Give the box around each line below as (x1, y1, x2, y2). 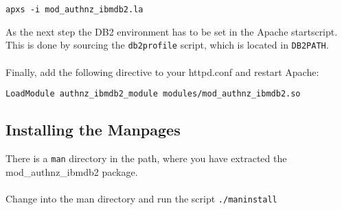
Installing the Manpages (5, 119, 181, 140)
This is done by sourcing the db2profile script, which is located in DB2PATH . (5, 38, 329, 52)
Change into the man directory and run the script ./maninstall (5, 191, 277, 205)
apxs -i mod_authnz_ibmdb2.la (5, 5, 144, 14)
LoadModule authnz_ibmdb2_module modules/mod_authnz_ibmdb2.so (5, 89, 301, 99)
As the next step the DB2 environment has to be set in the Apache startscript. (5, 24, 338, 38)
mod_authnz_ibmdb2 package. (5, 164, 138, 179)
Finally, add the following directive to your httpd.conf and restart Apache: (5, 64, 319, 79)
